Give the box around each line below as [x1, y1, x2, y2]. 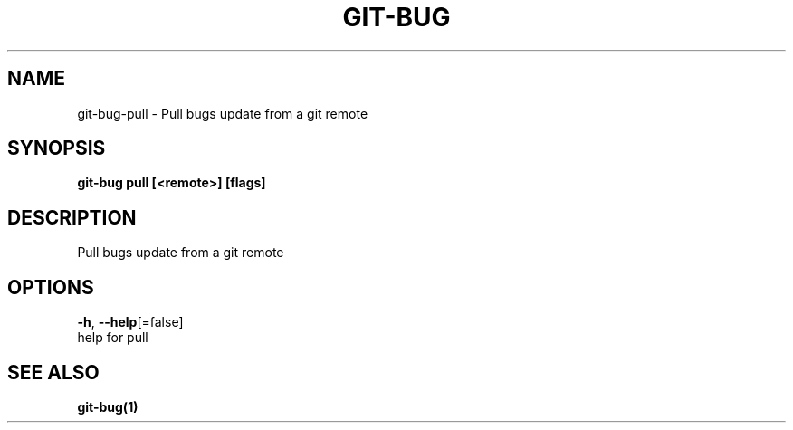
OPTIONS [7, 275, 94, 299]
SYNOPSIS [7, 137, 106, 160]
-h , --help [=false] [77, 314, 184, 330]
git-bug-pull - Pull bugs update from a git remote [77, 105, 368, 121]
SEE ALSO [7, 360, 100, 384]
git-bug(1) [77, 398, 139, 415]
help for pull [77, 330, 148, 346]
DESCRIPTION [7, 205, 137, 229]
